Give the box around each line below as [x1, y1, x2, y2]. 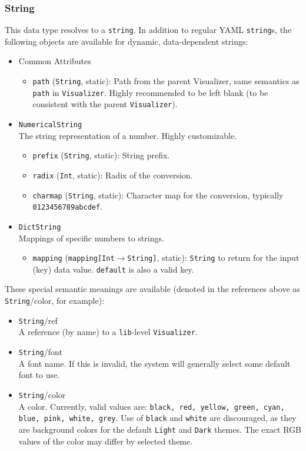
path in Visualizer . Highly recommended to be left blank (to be [32, 86, 268, 98]
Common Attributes [18, 55, 91, 67]
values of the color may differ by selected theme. [18, 435, 193, 447]
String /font [18, 346, 62, 358]
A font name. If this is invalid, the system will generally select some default [18, 357, 291, 369]
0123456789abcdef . [32, 200, 103, 213]
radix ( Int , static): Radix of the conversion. [32, 168, 193, 181]
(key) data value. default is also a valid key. [32, 263, 194, 275]
